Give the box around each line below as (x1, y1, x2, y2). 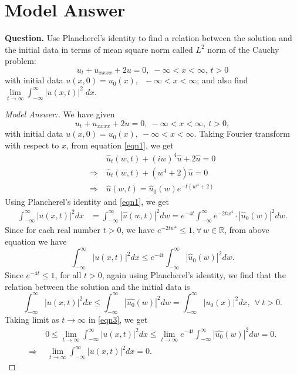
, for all (55, 268, 82, 281)
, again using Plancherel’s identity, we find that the (102, 268, 286, 281)
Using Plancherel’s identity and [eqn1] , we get (5, 195, 170, 207)
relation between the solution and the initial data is (5, 280, 190, 292)
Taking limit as (5, 313, 59, 326)
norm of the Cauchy (207, 43, 279, 55)
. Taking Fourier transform (194, 127, 291, 140)
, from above (224, 224, 269, 236)
